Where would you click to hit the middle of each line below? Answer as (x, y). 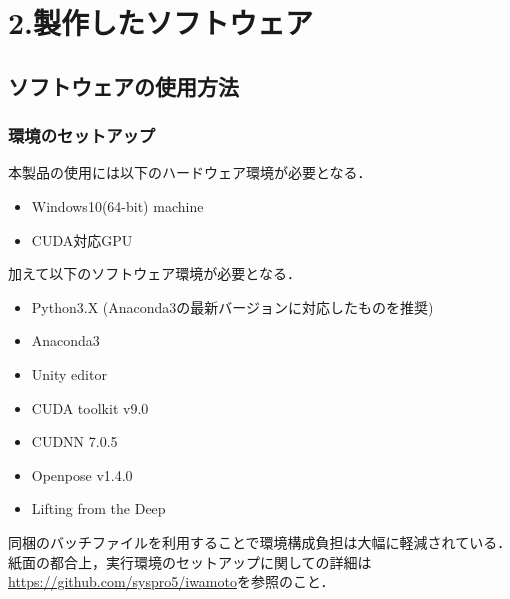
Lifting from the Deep (98, 508)
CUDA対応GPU (82, 239)
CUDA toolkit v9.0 (90, 407)
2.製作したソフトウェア (161, 22)
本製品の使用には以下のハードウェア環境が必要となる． (190, 172)
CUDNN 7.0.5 (74, 441)
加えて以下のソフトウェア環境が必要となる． (154, 273)
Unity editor (69, 373)
